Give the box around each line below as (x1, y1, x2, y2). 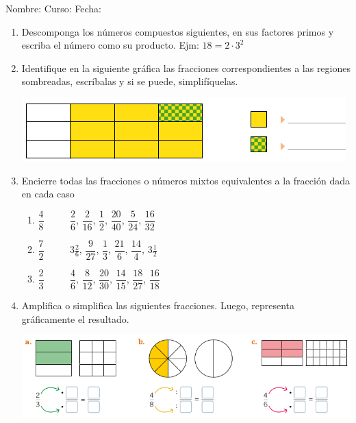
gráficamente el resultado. (21, 311, 129, 326)
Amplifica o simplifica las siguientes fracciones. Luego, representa (21, 298, 294, 312)
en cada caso (21, 186, 75, 201)
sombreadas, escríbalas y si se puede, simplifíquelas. (21, 74, 238, 88)
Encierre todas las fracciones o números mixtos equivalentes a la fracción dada (21, 173, 350, 187)
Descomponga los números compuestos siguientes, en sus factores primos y (21, 24, 334, 38)
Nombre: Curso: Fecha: (5, 1, 101, 15)
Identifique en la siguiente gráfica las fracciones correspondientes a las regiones (21, 60, 351, 75)
